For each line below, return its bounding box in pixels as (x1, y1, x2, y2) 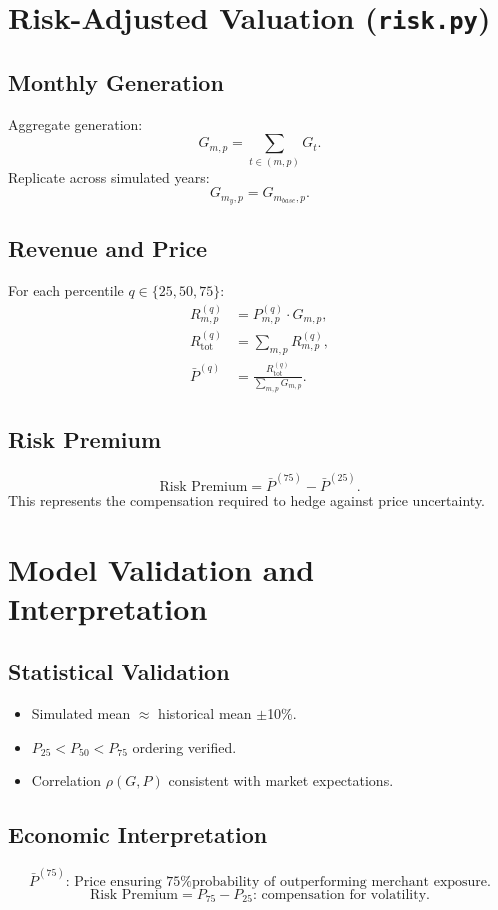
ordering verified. (132, 736, 237, 757)
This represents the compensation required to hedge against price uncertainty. (8, 489, 486, 510)
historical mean (158, 703, 252, 724)
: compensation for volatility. (252, 887, 430, 902)
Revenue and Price (8, 233, 208, 264)
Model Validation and (8, 548, 315, 589)
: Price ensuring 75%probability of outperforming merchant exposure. (65, 874, 491, 889)
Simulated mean (31, 703, 131, 724)
